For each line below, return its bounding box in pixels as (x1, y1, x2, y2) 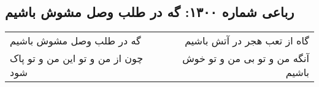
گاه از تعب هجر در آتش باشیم (185, 33, 309, 48)
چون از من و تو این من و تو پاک (10, 51, 144, 66)
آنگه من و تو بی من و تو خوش (182, 51, 309, 66)
